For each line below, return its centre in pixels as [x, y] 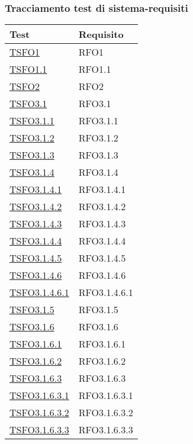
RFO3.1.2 [98, 138]
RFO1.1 [95, 69]
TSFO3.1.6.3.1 [39, 395]
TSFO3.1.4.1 [36, 189]
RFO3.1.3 [98, 155]
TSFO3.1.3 [32, 155]
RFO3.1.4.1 [102, 189]
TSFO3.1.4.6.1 [39, 292]
